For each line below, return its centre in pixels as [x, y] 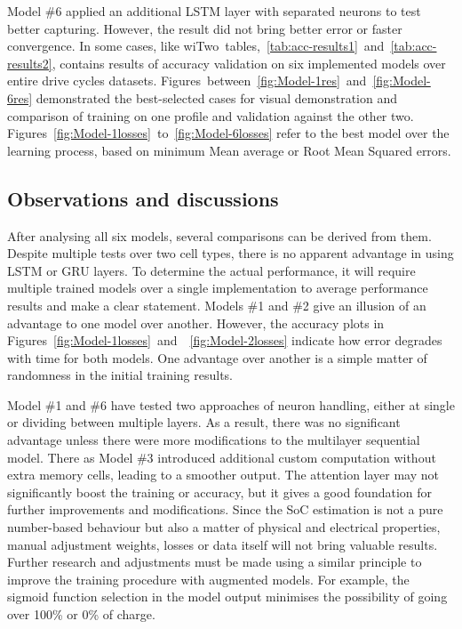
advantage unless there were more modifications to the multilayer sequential [214, 440]
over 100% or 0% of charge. [81, 614]
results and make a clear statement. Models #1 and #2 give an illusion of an [217, 305]
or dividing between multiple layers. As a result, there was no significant [204, 422]
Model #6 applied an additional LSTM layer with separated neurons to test [214, 11]
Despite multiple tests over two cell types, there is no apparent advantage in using [231, 253]
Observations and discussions [143, 198]
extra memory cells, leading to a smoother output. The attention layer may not [223, 475]
